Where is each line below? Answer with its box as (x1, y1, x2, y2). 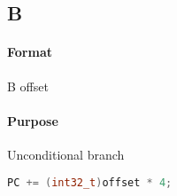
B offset (7, 76, 49, 95)
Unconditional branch (7, 145, 125, 163)
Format (7, 43, 52, 61)
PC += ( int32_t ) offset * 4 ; (7, 176, 173, 189)
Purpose (7, 111, 58, 129)
